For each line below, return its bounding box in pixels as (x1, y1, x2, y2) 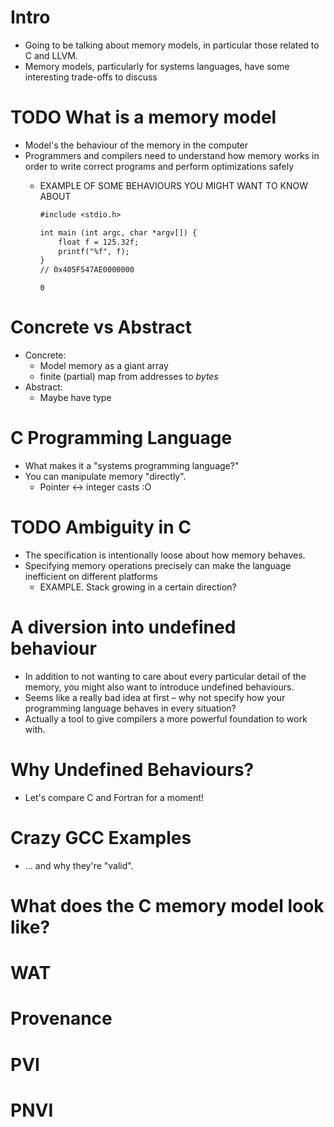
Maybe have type (39, 392, 112, 404)
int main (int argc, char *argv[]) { (39, 227, 198, 238)
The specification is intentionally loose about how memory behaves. (24, 549, 306, 561)
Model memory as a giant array (39, 360, 169, 372)
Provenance (10, 1007, 113, 1030)
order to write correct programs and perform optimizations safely (24, 160, 295, 172)
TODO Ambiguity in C (10, 516, 192, 539)
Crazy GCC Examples (10, 827, 192, 849)
